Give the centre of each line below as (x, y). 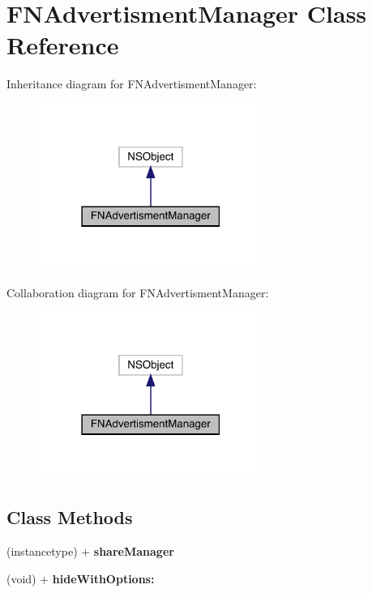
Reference (63, 45)
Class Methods (70, 517)
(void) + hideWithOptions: (81, 578)
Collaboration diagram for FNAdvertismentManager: (138, 292)
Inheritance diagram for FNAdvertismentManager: (132, 84)
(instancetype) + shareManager (90, 551)
